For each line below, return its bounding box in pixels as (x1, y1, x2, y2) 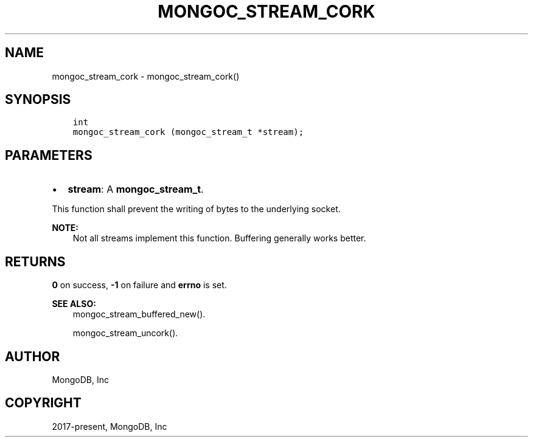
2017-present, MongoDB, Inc (52, 421, 167, 432)
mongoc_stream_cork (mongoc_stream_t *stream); (72, 127, 304, 137)
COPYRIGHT (5, 395, 82, 411)
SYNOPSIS (5, 92, 71, 108)
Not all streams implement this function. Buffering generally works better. (72, 233, 366, 244)
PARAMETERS (5, 147, 92, 163)
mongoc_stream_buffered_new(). (72, 309, 206, 320)
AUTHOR (5, 348, 60, 364)
